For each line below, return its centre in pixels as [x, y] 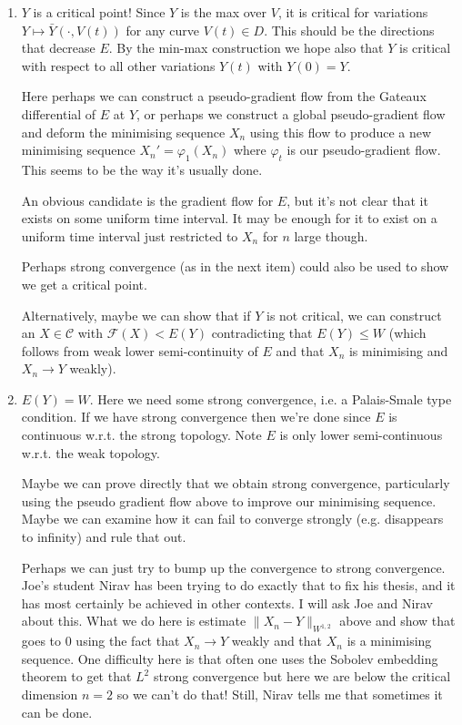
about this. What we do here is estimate [134, 621]
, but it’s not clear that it [357, 200]
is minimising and [398, 350]
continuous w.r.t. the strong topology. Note [141, 435]
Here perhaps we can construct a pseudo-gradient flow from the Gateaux [224, 96]
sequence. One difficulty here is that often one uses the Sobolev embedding [230, 658]
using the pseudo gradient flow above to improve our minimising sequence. [229, 500]
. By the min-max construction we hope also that [246, 48]
